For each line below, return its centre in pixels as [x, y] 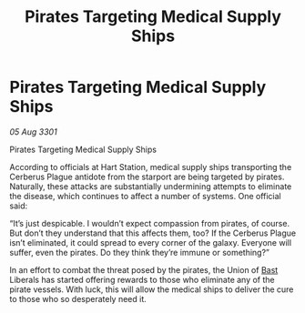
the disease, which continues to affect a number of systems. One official [145, 196]
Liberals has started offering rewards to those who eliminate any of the [142, 279]
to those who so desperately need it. [78, 298]
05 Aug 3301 [33, 131]
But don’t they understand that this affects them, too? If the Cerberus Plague [153, 233]
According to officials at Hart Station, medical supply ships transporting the [151, 167]
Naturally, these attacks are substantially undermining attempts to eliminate [151, 186]
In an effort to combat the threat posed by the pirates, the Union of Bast [144, 269]
